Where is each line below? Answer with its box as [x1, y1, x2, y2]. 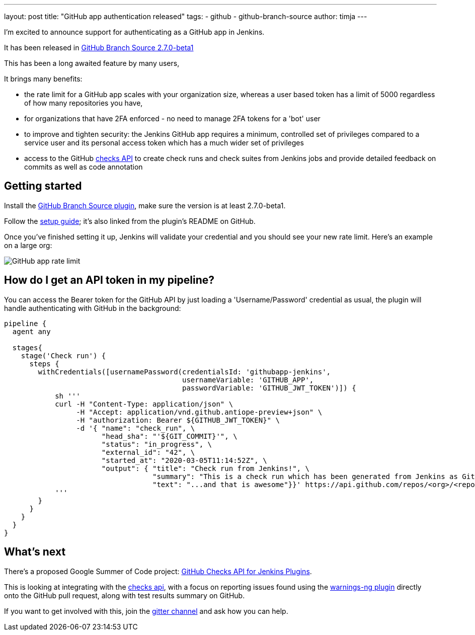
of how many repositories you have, [24, 99, 143, 107]
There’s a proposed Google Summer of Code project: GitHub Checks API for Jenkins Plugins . [4, 567, 312, 576]
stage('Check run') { [21, 351, 106, 360]
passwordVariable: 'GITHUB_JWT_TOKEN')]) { [182, 383, 356, 392]
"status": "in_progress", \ [101, 440, 212, 448]
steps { [29, 359, 59, 368]
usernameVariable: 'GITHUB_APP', [182, 375, 314, 384]
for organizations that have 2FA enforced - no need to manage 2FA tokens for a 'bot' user [24, 114, 321, 123]
